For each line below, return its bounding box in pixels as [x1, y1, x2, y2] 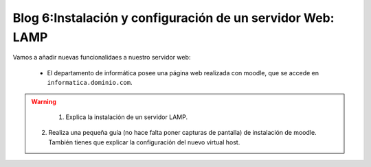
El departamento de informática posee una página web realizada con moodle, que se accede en [47, 68, 319, 77]
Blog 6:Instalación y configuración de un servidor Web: [12, 10, 335, 25]
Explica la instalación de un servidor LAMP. [65, 113, 188, 121]
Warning [31, 97, 56, 105]
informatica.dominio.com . [47, 79, 133, 87]
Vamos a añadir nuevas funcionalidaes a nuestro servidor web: [12, 53, 191, 62]
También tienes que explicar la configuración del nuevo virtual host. [48, 138, 240, 146]
